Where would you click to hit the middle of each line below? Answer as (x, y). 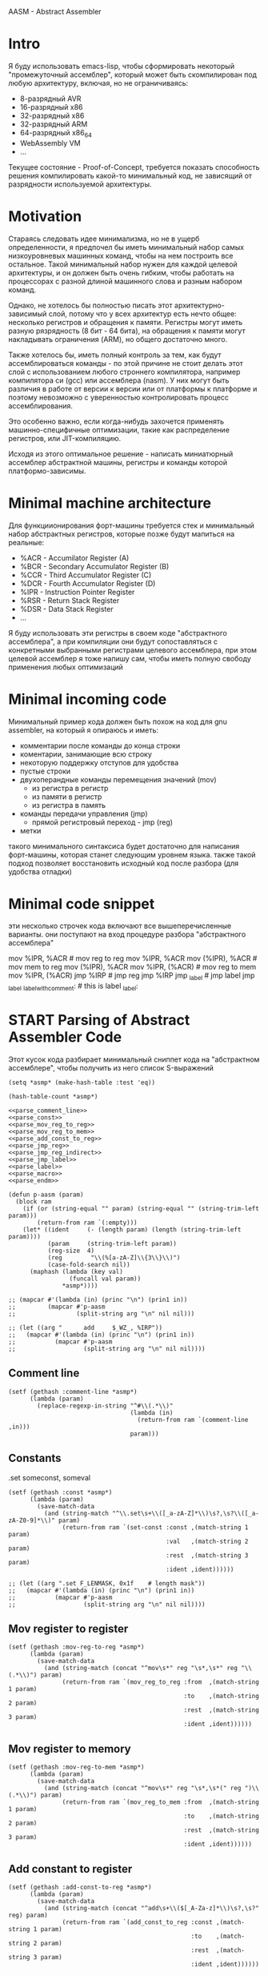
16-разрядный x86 (51, 106)
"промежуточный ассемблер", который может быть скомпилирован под (133, 74)
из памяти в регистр (67, 797)
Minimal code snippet (82, 904)
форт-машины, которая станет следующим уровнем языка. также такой (132, 854)
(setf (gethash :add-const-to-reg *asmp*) (80, 1888)
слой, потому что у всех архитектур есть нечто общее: (143, 313)
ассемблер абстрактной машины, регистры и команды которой (118, 462)
